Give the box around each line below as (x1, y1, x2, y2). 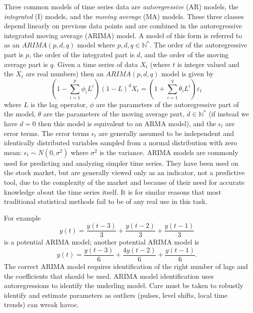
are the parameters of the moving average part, (43, 109, 185, 119)
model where (77, 40, 115, 50)
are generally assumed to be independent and (99, 128, 234, 138)
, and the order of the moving (140, 49, 229, 59)
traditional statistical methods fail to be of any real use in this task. (4, 196, 208, 206)
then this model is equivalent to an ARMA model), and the (38, 118, 216, 128)
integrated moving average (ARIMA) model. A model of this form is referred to (4, 30, 242, 40)
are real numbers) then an (25, 68, 104, 79)
